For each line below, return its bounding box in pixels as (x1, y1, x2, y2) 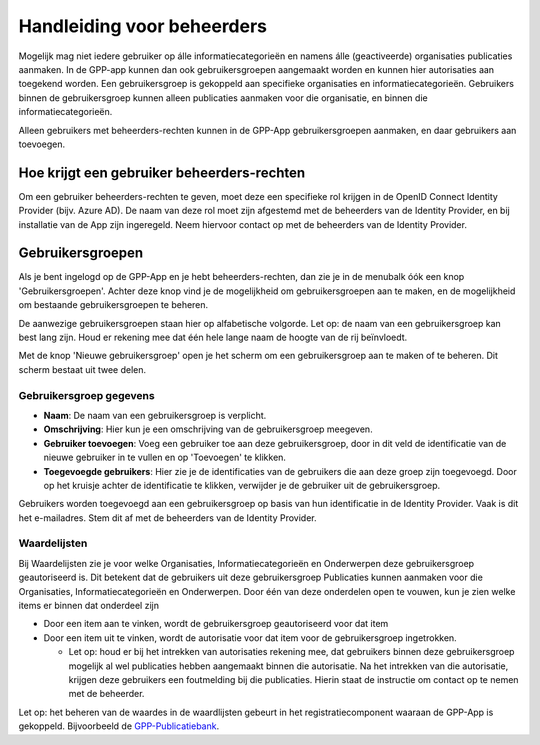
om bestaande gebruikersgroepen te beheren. (18, 299, 209, 311)
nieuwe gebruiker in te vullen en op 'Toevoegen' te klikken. (43, 451, 287, 464)
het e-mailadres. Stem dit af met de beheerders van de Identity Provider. (18, 511, 317, 524)
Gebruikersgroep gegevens (18, 388, 155, 402)
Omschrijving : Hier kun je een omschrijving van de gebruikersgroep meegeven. (43, 423, 374, 435)
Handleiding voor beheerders (18, 15, 268, 37)
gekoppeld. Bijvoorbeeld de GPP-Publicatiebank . (18, 720, 220, 732)
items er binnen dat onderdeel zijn (18, 600, 160, 612)
